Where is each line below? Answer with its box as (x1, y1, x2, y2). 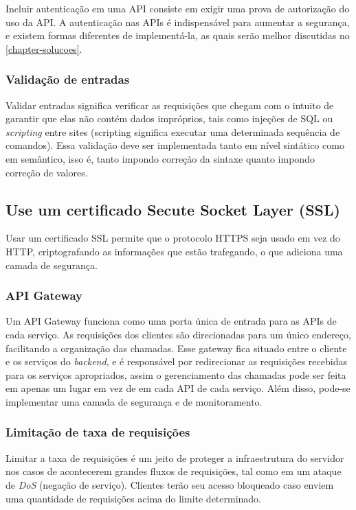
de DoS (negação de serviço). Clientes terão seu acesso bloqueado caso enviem (5, 477, 334, 491)
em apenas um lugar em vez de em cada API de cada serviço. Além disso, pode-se (5, 381, 351, 395)
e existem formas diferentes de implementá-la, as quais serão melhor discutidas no (5, 28, 350, 43)
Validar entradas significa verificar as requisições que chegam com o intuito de (5, 97, 334, 112)
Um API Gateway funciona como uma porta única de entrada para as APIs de (5, 314, 337, 328)
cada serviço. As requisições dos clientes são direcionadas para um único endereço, (5, 327, 351, 341)
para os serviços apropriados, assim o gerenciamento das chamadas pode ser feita (5, 367, 346, 382)
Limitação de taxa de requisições (5, 424, 190, 441)
